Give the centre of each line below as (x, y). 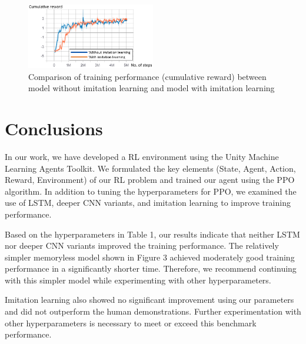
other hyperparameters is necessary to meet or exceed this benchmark (131, 323)
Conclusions (54, 128)
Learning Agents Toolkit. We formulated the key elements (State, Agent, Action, (150, 168)
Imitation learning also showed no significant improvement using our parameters (149, 300)
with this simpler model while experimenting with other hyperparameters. (138, 280)
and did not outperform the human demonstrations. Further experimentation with (153, 311)
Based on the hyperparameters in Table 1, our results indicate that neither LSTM (152, 234)
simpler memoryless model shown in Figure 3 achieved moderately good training (150, 257)
